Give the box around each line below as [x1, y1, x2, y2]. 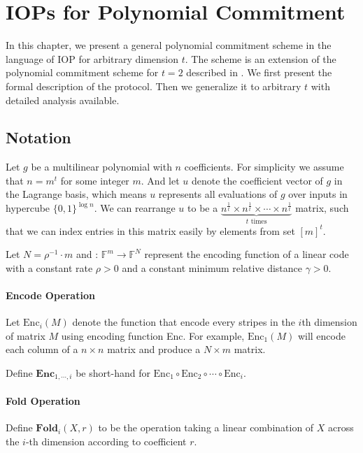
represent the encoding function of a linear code [144, 247, 349, 261]
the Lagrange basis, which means [6, 187, 147, 201]
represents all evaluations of [158, 187, 278, 201]
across [328, 420, 354, 435]
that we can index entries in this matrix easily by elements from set [6, 223, 295, 238]
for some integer [60, 173, 129, 187]
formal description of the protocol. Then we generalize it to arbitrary [6, 78, 301, 93]
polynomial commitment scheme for [6, 65, 159, 80]
